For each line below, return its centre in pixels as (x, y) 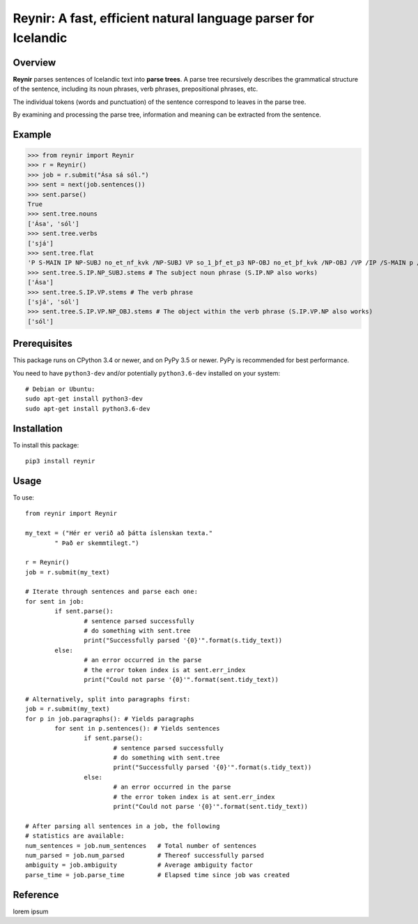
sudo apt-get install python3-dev (84, 399)
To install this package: (46, 445)
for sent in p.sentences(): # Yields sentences (137, 728)
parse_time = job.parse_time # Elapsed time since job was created (157, 875)
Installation (38, 428)
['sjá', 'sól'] (53, 301)
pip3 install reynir (60, 461)
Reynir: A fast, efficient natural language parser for (164, 18)
